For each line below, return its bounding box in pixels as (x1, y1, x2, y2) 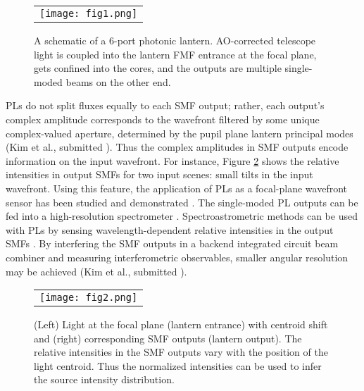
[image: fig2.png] (39, 292, 138, 304)
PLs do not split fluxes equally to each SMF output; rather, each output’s (6, 98, 325, 113)
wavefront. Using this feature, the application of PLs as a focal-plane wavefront (6, 180, 347, 195)
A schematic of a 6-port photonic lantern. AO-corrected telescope (34, 33, 316, 47)
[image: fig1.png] (39, 8, 138, 19)
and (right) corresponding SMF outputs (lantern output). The (34, 330, 302, 345)
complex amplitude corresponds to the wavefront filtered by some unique (6, 111, 320, 126)
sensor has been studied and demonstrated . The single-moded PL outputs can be (6, 194, 358, 209)
